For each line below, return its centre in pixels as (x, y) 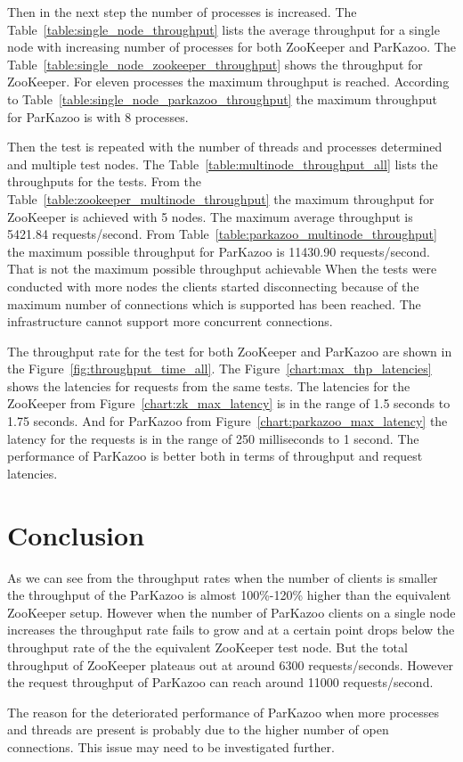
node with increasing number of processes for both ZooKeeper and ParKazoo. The (231, 47)
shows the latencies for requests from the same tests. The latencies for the (209, 385)
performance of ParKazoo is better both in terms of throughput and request (215, 456)
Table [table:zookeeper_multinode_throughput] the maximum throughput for (221, 198)
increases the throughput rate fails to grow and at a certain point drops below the (231, 630)
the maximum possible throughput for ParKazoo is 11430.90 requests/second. (219, 251)
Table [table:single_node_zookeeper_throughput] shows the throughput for (215, 64)
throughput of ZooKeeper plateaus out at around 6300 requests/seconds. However (231, 664)
